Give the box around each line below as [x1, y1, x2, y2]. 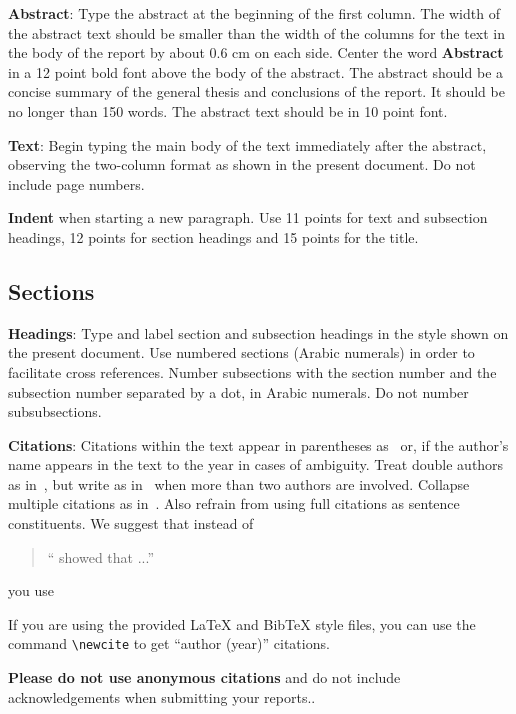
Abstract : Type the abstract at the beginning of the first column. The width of [8, 3, 500, 23]
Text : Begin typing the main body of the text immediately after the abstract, [8, 134, 487, 155]
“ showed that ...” [47, 546, 155, 567]
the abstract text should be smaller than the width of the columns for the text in [8, 22, 506, 43]
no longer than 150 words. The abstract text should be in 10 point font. [8, 100, 448, 121]
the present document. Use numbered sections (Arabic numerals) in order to [8, 342, 475, 363]
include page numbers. [8, 173, 145, 194]
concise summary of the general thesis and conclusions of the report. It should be [8, 81, 505, 102]
